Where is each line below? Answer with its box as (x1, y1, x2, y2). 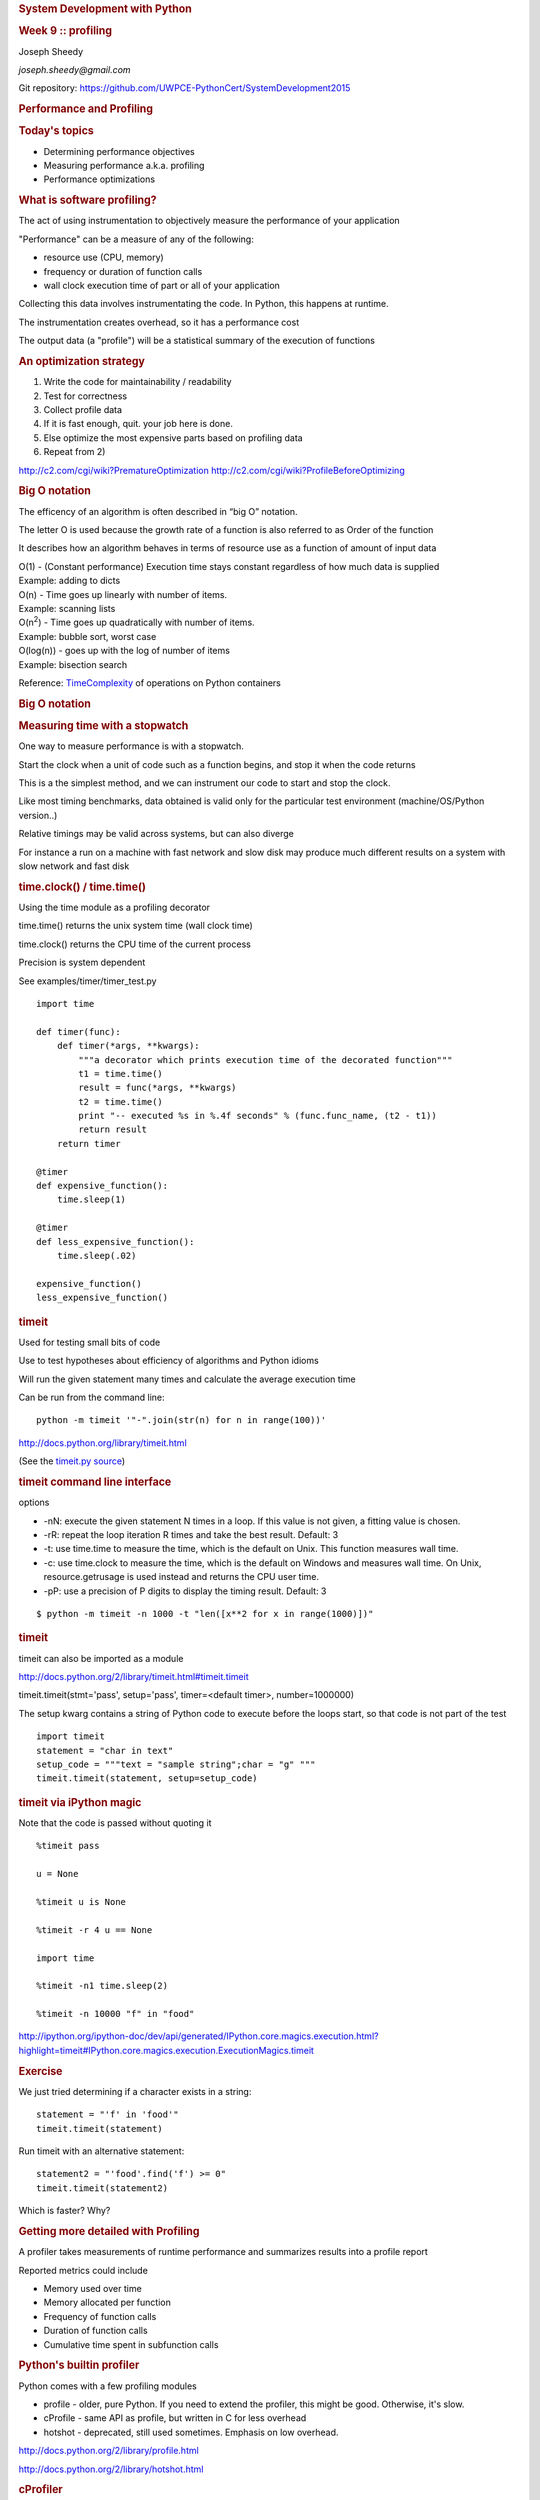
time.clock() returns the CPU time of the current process (18, 938, 252, 950)
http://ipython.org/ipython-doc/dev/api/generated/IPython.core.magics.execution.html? (18, 2030, 379, 2042)
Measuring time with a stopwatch (18, 718, 189, 732)
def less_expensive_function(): (36, 1236, 195, 1247)
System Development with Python (18, 2, 192, 15)
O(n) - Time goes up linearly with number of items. (18, 588, 228, 600)
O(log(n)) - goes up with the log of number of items (18, 645, 230, 657)
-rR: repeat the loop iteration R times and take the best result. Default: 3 (43, 1529, 339, 1540)
